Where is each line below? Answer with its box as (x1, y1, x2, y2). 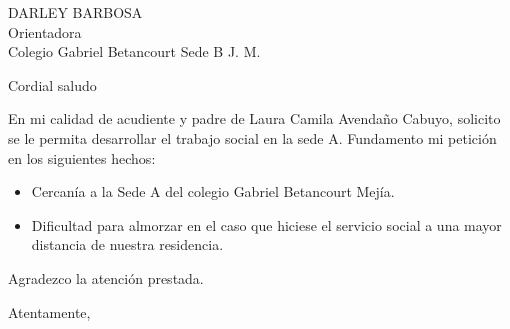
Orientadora (8, 21, 82, 42)
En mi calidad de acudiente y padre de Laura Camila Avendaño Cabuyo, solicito (8, 108, 501, 129)
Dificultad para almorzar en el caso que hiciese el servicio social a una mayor (31, 214, 502, 235)
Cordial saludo (8, 74, 97, 95)
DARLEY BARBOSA (8, 2, 143, 22)
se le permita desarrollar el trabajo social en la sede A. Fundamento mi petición (8, 127, 497, 148)
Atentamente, (8, 301, 91, 322)
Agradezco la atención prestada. (8, 267, 204, 288)
